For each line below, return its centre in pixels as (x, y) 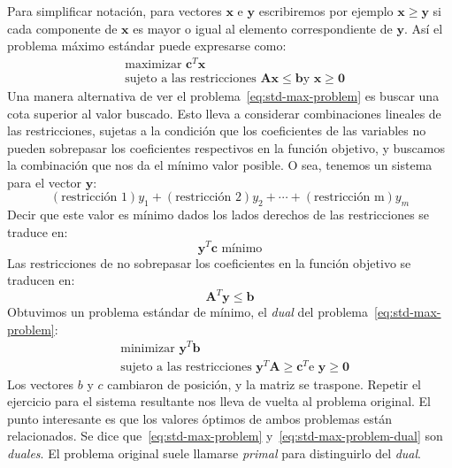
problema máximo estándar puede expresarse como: (147, 46)
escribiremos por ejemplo (326, 11)
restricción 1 (94, 198)
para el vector (45, 182)
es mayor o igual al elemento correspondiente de (263, 28)
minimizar (148, 348)
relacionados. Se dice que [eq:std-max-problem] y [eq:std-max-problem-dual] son (225, 436)
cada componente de (62, 28)
